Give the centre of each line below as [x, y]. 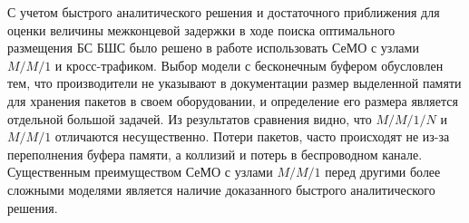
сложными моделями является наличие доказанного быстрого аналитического [221, 189]
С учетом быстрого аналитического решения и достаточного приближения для [224, 12]
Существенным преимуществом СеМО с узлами [140, 172]
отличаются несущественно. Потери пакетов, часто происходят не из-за [252, 136]
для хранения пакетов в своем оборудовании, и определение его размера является [233, 100]
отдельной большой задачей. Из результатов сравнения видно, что [190, 118]
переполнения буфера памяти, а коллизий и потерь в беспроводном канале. [215, 154]
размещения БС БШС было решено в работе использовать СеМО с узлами [213, 48]
